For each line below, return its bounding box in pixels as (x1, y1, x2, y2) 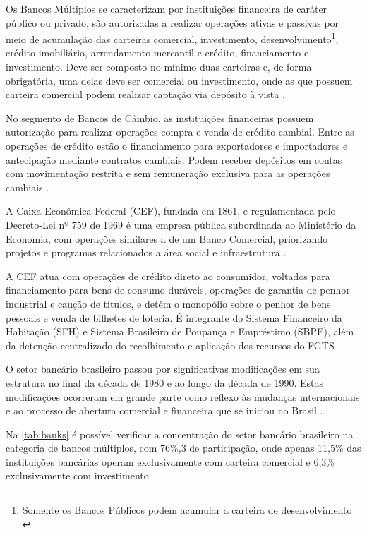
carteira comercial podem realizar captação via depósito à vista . (6, 87, 285, 102)
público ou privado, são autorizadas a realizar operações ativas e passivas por (6, 15, 339, 30)
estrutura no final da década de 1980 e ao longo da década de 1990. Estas (6, 375, 324, 390)
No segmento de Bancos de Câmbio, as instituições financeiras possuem (6, 110, 314, 125)
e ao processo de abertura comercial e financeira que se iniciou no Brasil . (6, 403, 323, 418)
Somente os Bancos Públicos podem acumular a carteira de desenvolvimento (22, 503, 352, 517)
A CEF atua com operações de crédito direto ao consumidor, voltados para (6, 268, 330, 283)
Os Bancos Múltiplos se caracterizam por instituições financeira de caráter (6, 1, 327, 16)
